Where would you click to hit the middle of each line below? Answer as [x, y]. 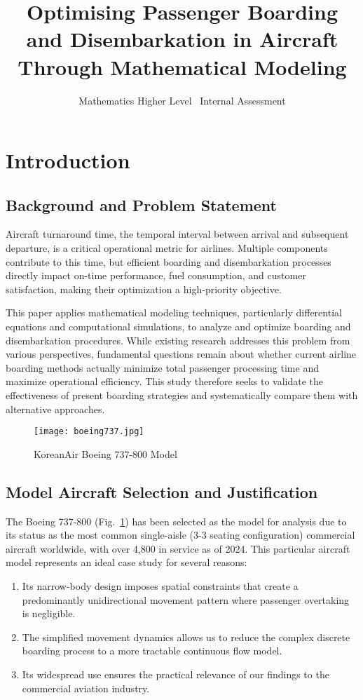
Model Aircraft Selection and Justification [162, 491]
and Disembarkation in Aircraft [182, 39]
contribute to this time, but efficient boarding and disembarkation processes [169, 261]
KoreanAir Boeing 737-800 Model [105, 453]
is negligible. [49, 613]
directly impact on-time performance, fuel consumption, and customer [156, 275]
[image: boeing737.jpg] [89, 432]
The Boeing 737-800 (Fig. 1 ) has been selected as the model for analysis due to [176, 521]
